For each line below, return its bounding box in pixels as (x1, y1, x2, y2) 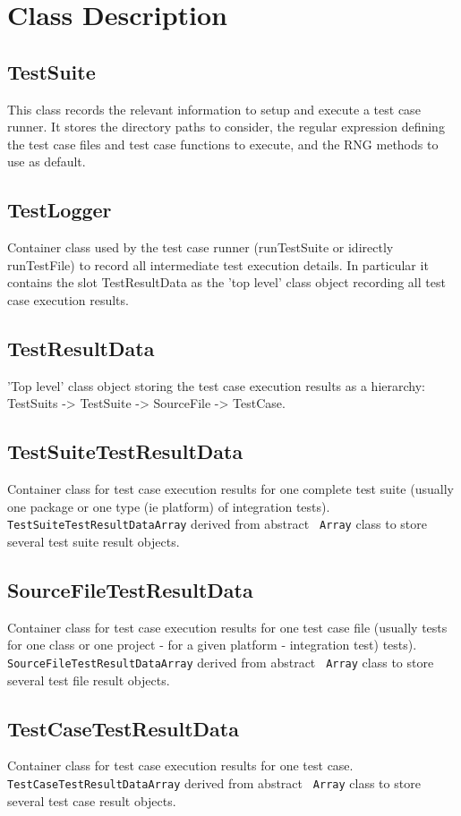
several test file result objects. (7, 670, 170, 689)
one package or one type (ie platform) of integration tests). (7, 497, 330, 515)
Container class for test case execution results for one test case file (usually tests (7, 617, 448, 636)
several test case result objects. (7, 791, 176, 810)
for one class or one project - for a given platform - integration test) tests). (7, 635, 417, 654)
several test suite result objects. (7, 531, 180, 550)
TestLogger (7, 196, 112, 224)
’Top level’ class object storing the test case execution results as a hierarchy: (7, 376, 425, 395)
